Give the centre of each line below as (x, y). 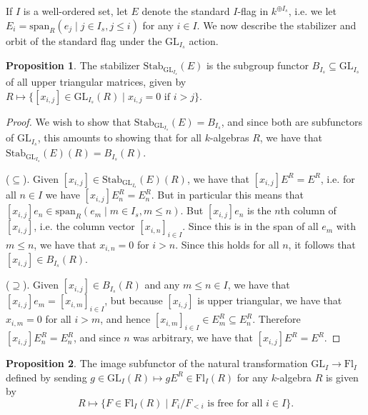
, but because (134, 300)
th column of (308, 210)
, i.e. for (338, 178)
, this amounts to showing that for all (119, 137)
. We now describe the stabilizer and (277, 25)
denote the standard (186, 11)
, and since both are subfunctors (292, 121)
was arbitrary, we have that (193, 337)
